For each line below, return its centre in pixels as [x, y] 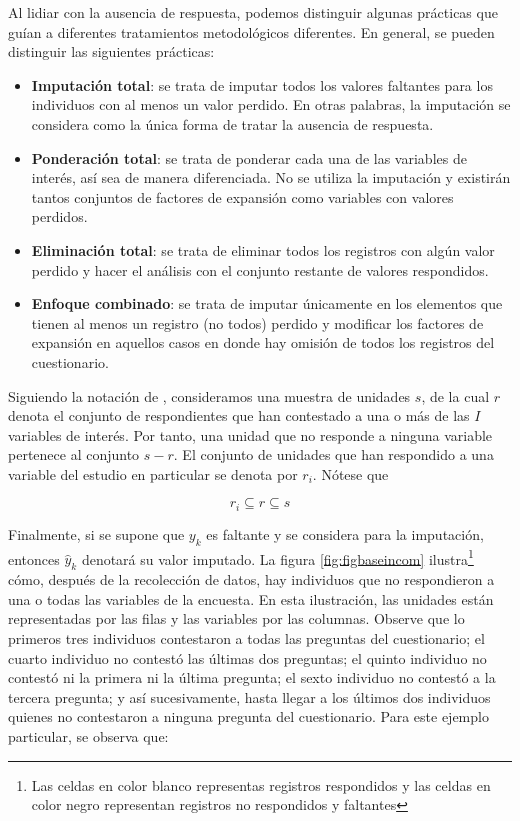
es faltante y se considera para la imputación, [345, 533]
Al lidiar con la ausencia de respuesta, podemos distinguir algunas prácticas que [253, 12]
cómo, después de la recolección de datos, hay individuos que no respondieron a [251, 579]
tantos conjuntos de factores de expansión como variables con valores [242, 196]
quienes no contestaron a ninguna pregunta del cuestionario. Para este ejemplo [248, 716]
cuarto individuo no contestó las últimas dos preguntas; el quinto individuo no [247, 657]
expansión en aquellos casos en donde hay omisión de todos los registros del [263, 342]
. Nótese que [350, 473]
